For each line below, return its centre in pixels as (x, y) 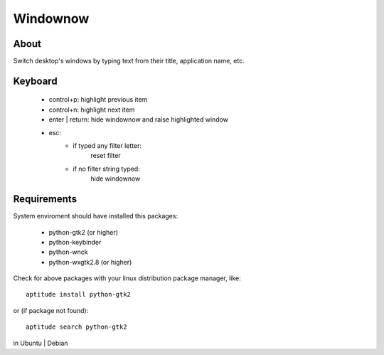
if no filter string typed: (106, 169)
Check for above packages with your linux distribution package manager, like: (127, 278)
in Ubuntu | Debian (41, 343)
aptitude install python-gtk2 (79, 295)
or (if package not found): (51, 310)
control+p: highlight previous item (98, 100)
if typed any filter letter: (107, 146)
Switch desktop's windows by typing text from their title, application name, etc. (129, 61)
